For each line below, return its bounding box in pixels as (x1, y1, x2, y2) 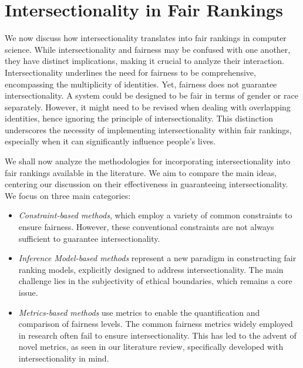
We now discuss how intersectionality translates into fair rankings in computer (5, 32, 287, 44)
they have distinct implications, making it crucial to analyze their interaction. (5, 55, 284, 67)
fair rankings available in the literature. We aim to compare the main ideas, (5, 166, 277, 178)
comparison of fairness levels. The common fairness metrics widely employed (18, 318, 293, 330)
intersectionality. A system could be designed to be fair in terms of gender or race (5, 89, 298, 102)
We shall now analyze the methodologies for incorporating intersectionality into (5, 155, 291, 167)
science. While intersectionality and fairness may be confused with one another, (5, 43, 291, 55)
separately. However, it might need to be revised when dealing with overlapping (5, 100, 291, 113)
